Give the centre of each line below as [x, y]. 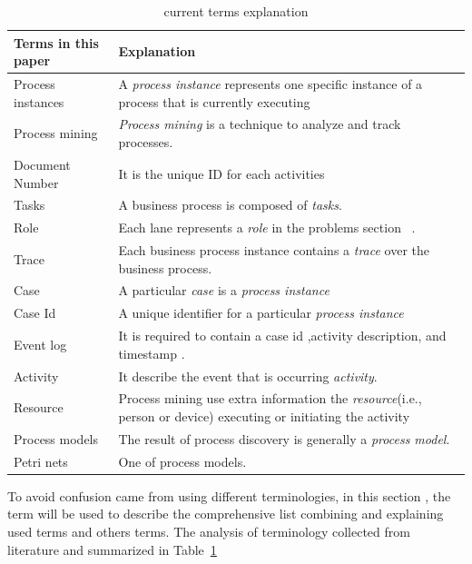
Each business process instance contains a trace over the [274, 250]
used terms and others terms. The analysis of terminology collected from [209, 531]
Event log [40, 344]
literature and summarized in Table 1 [112, 549]
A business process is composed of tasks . [230, 205]
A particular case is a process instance [224, 290]
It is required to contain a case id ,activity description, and [282, 336]
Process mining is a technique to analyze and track [260, 124]
